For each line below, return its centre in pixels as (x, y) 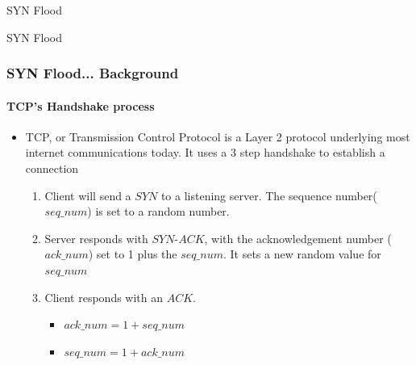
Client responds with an (104, 297)
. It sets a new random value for (302, 254)
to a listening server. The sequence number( (269, 195)
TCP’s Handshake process (81, 105)
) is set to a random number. (158, 211)
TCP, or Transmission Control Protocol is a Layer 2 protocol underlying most (218, 136)
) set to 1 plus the (133, 254)
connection (52, 168)
